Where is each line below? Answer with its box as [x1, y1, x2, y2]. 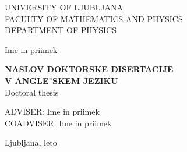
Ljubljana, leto [5, 136, 57, 149]
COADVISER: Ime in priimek [5, 116, 112, 129]
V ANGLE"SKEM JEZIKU [5, 74, 118, 86]
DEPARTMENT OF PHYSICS [5, 24, 117, 36]
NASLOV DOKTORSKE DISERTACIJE [5, 63, 174, 75]
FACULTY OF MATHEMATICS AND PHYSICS [5, 12, 183, 24]
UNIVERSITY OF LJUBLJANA [5, 1, 123, 13]
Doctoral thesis [5, 86, 59, 98]
